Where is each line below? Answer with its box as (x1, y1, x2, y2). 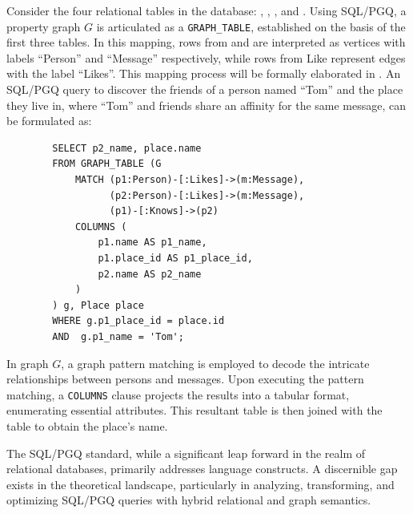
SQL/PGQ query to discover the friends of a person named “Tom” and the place (6, 81, 403, 98)
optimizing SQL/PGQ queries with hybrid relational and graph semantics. (6, 492, 371, 508)
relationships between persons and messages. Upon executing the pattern (6, 370, 364, 387)
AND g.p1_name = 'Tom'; (52, 330, 184, 342)
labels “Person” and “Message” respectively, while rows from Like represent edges (6, 49, 406, 66)
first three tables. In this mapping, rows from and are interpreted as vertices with (6, 34, 406, 51)
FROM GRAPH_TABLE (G (52, 158, 162, 170)
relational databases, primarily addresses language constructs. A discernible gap (6, 460, 398, 477)
